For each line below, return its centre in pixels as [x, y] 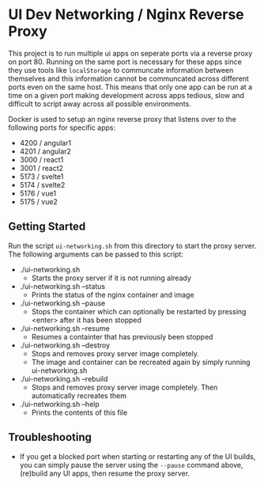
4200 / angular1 [45, 142]
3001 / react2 [41, 168]
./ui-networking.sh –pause [62, 303]
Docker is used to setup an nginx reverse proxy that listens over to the [123, 119]
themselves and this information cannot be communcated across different [128, 78]
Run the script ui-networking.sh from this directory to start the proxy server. [132, 245]
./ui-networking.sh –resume [65, 328]
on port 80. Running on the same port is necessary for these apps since [125, 62]
